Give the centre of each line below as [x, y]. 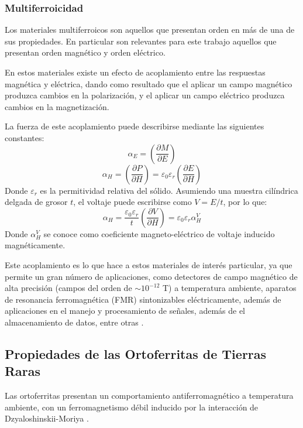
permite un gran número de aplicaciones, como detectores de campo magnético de [151, 276]
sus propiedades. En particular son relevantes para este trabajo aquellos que [141, 41]
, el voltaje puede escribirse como [132, 202]
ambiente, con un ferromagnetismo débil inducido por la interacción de [132, 407]
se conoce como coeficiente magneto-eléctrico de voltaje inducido [159, 233]
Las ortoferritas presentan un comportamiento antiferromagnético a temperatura [149, 396]
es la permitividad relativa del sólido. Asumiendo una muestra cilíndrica [169, 190]
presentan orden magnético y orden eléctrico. [85, 52]
